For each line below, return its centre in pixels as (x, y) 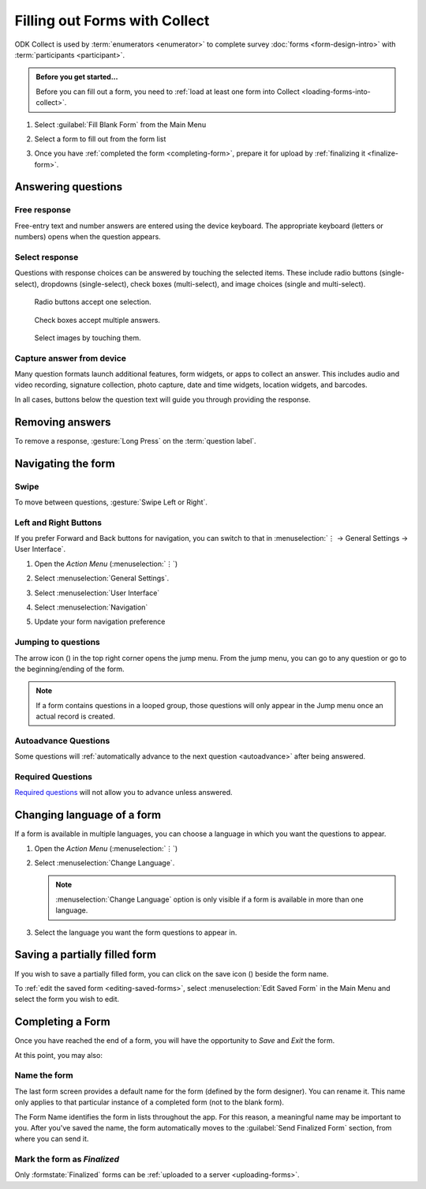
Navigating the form (65, 463)
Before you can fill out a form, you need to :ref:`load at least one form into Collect (168, 92)
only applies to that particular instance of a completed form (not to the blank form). (149, 1102)
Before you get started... (77, 77)
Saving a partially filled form (86, 955)
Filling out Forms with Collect (112, 21)
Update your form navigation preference (100, 622)
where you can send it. (52, 1139)
